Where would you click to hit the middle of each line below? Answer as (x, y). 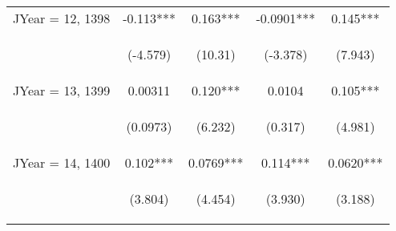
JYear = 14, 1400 (62, 162)
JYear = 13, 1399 (62, 90)
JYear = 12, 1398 (62, 18)
